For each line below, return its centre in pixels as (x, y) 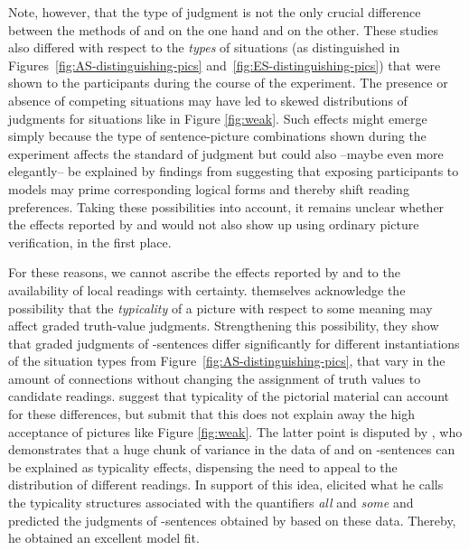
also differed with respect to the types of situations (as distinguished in (204, 47)
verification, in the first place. (90, 242)
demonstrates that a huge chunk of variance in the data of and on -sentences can (232, 449)
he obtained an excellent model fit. (104, 538)
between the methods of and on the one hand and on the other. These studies (223, 29)
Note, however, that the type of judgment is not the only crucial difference (215, 12)
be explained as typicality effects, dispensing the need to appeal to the (203, 466)
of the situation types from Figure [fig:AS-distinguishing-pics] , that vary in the (227, 361)
